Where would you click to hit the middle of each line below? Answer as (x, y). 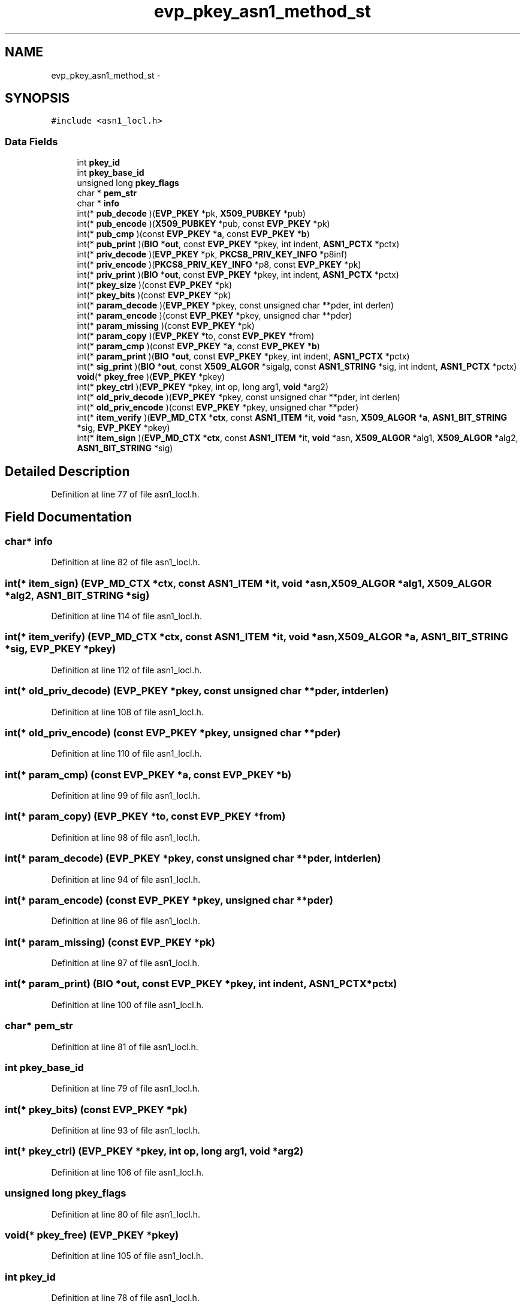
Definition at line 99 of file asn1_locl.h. (126, 795)
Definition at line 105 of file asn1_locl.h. (127, 1256)
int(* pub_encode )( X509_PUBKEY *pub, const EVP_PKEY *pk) (203, 224)
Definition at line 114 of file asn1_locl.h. (126, 616)
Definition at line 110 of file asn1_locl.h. (126, 754)
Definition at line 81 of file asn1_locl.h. (125, 1047)
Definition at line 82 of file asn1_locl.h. (126, 562)
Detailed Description (67, 471)
